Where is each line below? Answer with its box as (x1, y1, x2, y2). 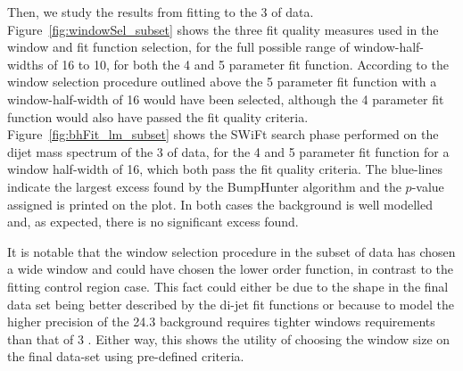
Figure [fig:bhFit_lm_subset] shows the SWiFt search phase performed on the (7, 125, 439, 144)
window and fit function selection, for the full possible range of (7, 37, 350, 56)
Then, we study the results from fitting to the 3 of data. (7, 3, 314, 21)
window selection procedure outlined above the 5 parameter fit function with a (7, 72, 437, 91)
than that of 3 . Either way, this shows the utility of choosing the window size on (7, 329, 451, 348)
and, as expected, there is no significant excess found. (7, 212, 299, 231)
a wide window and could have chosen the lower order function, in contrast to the (7, 260, 454, 278)
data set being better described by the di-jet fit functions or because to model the (7, 294, 454, 313)
